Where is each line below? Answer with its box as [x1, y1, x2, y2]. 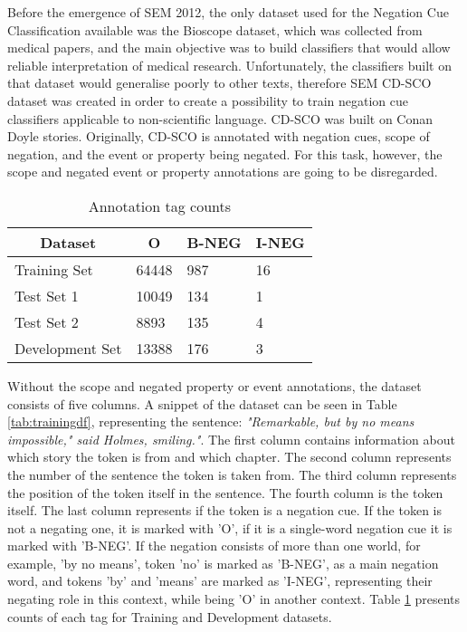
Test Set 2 [14, 311, 79, 332]
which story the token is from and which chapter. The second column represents [7, 447, 452, 466]
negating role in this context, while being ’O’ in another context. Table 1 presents [7, 589, 461, 608]
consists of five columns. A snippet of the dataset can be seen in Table [7, 394, 397, 413]
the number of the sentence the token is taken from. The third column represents [7, 464, 457, 484]
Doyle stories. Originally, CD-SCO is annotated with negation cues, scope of [7, 127, 430, 146]
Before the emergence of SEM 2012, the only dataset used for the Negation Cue [7, 3, 449, 21]
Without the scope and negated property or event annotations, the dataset [7, 376, 422, 395]
